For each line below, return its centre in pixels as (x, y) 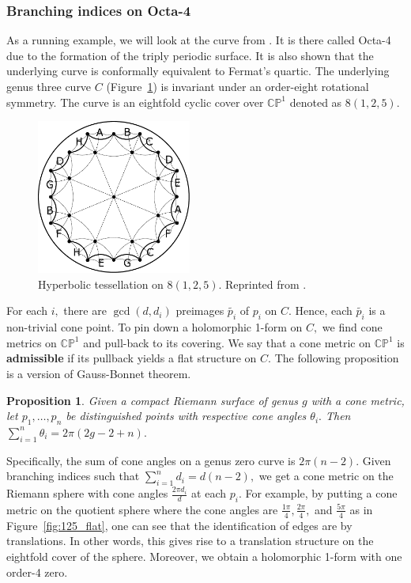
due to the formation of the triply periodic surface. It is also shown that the (190, 55)
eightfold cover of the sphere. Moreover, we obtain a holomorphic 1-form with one (204, 556)
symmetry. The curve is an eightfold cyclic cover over (135, 102)
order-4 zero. (37, 572)
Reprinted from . (266, 284)
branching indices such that (73, 476)
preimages (200, 310)
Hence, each (324, 310)
